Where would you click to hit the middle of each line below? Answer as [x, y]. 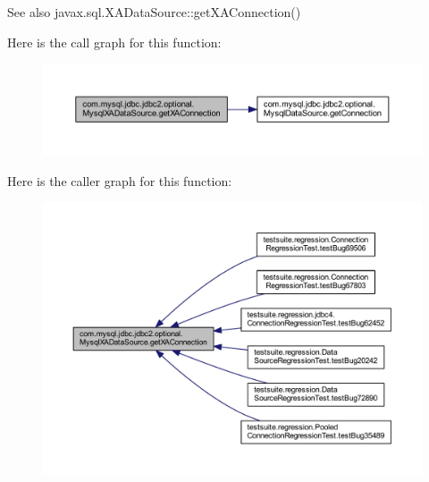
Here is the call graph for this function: [114, 42]
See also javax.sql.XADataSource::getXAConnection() [154, 12]
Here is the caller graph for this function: [120, 180]
